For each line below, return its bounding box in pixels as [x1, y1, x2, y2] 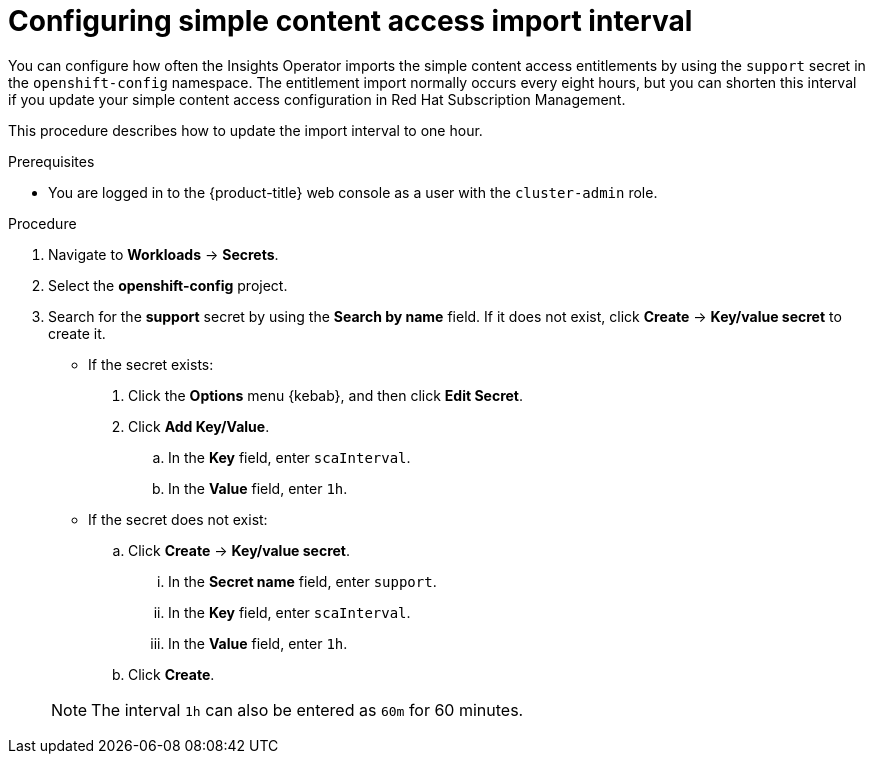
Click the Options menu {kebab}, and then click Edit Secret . [128, 386, 524, 404]
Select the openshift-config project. [48, 276, 288, 294]
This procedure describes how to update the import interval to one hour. [8, 121, 483, 139]
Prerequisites [8, 152, 95, 170]
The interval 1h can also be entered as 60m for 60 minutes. [91, 699, 524, 720]
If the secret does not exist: [88, 510, 268, 528]
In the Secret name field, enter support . [168, 572, 437, 590]
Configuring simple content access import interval [8, 4, 693, 38]
